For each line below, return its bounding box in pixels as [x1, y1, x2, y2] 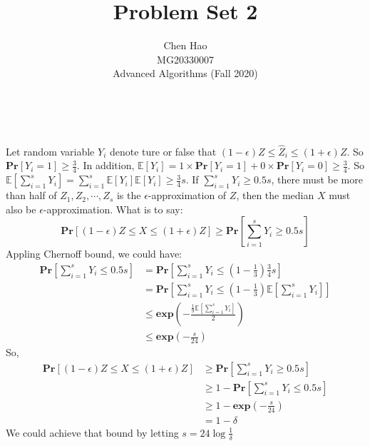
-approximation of [148, 188, 227, 203]
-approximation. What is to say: [43, 201, 183, 216]
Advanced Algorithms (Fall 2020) [113, 66, 258, 81]
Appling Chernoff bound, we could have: [6, 246, 183, 261]
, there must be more [271, 172, 363, 187]
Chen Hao [163, 38, 207, 53]
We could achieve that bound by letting [6, 425, 179, 440]
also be [6, 201, 36, 216]
